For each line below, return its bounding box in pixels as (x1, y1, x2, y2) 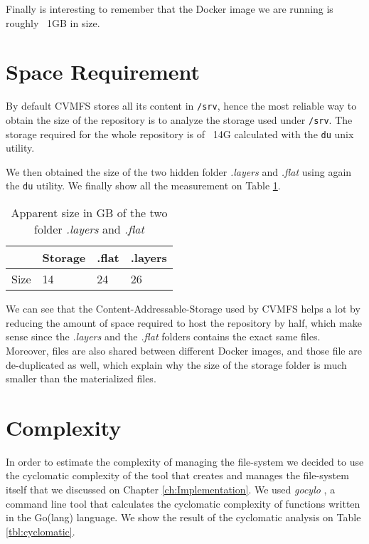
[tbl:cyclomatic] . (6, 523, 75, 538)
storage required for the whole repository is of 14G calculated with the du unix (6, 126, 354, 141)
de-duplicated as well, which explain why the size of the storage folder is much (6, 357, 347, 372)
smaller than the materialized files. (6, 371, 156, 386)
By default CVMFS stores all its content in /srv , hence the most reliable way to (6, 98, 357, 113)
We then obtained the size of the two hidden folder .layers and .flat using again (6, 164, 352, 179)
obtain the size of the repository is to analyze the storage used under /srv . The (6, 112, 353, 127)
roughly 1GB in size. (6, 15, 100, 30)
